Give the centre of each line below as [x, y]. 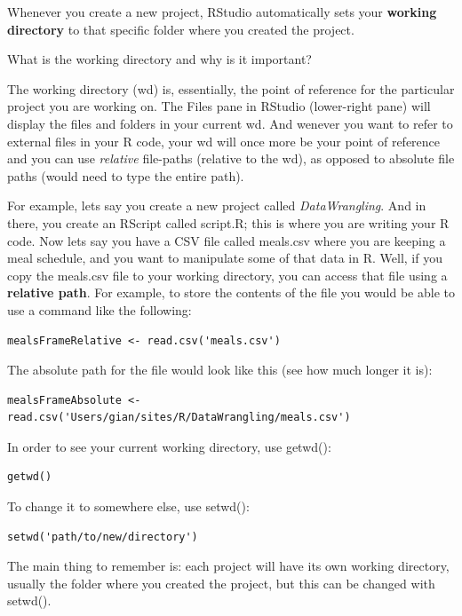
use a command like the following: [100, 309]
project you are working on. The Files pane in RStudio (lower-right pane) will [219, 106]
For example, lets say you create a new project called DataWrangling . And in [217, 205]
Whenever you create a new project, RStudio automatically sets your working [222, 12]
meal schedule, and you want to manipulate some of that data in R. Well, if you [225, 258]
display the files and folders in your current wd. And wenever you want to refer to [230, 123]
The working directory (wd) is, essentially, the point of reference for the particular [231, 88]
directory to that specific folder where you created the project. [181, 29]
